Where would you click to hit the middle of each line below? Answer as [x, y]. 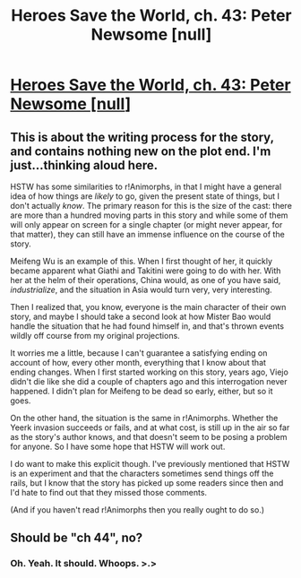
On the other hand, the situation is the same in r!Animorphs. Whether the [144, 418]
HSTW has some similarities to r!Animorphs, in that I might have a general [146, 186]
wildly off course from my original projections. [95, 336]
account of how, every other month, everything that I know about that [138, 362]
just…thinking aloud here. [84, 165]
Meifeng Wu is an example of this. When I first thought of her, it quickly [141, 261]
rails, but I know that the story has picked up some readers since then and [147, 483]
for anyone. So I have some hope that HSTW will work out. [118, 446]
